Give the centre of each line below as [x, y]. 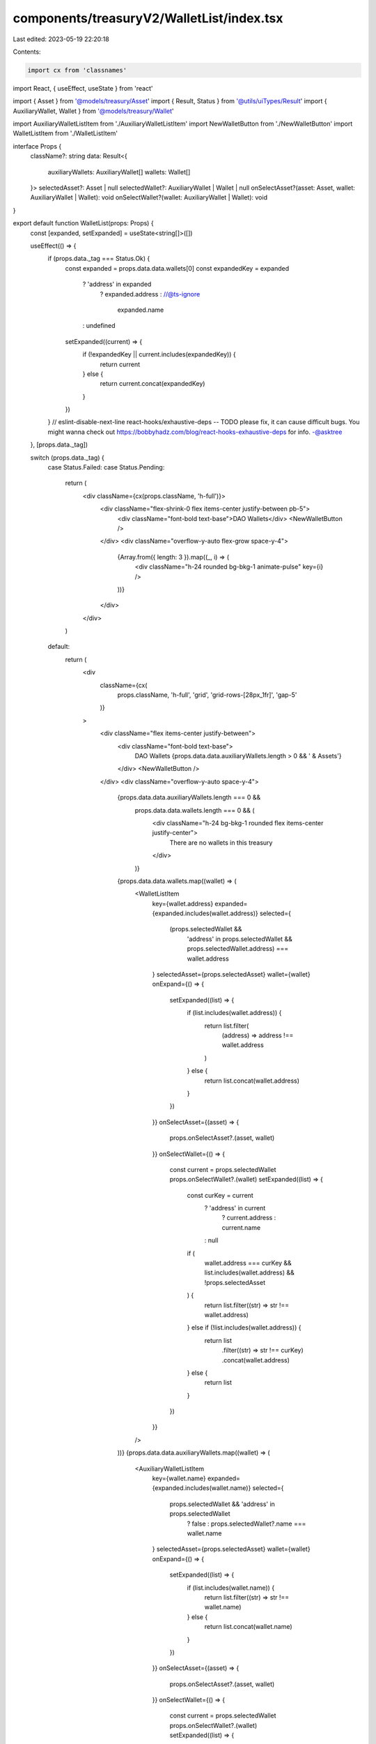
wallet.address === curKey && [248, 1263]
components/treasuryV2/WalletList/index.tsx [148, 18]
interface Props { [37, 146]
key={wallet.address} [183, 903]
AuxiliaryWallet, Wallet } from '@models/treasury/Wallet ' [93, 111]
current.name [241, 1227]
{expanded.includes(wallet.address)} [205, 913]
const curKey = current [220, 1195]
